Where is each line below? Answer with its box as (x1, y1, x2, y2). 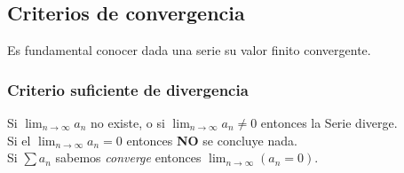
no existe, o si (91, 114, 165, 132)
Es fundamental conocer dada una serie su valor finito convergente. (7, 41, 371, 59)
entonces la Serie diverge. (260, 114, 398, 132)
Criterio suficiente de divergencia (7, 78, 249, 100)
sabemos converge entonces (55, 148, 202, 167)
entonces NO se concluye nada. (126, 130, 297, 149)
